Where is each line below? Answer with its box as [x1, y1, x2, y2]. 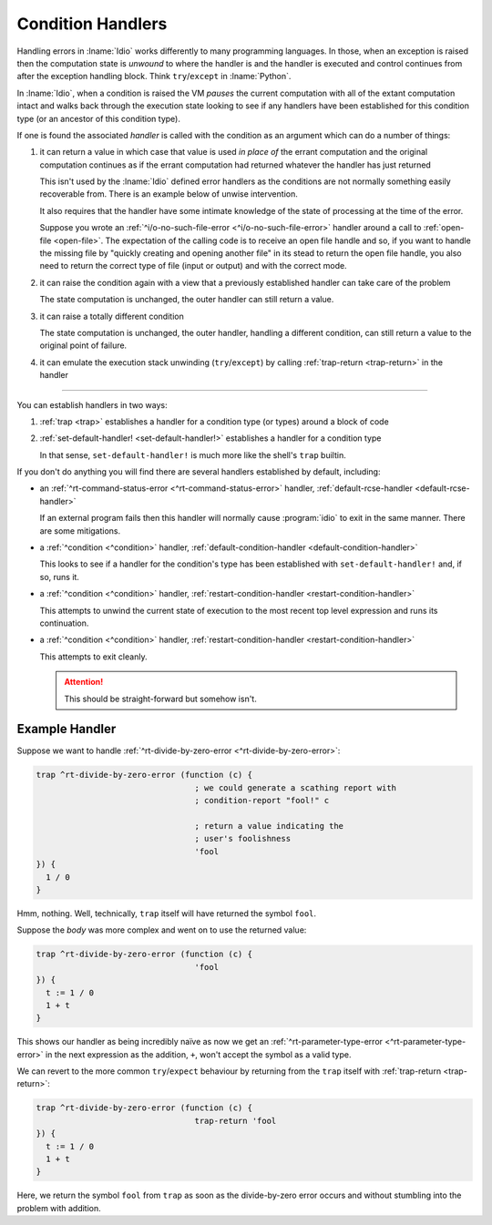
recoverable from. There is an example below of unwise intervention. [39, 189, 298, 199]
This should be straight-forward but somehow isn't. [64, 693, 257, 704]
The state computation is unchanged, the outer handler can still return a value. [39, 294, 334, 305]
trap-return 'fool [194, 1116, 277, 1126]
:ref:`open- [423, 222, 465, 233]
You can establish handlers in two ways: [16, 399, 168, 410]
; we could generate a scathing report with [194, 782, 396, 792]
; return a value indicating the [194, 821, 344, 832]
